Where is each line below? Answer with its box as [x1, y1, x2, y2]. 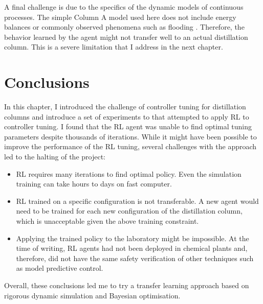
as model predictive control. [16, 263, 103, 273]
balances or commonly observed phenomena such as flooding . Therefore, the [4, 21, 245, 32]
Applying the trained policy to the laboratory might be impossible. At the [16, 232, 249, 243]
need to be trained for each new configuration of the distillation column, [16, 205, 243, 216]
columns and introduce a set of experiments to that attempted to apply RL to [4, 111, 249, 122]
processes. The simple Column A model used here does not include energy [4, 11, 236, 22]
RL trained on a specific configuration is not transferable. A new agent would [16, 195, 259, 206]
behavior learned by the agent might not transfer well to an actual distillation [4, 31, 248, 42]
